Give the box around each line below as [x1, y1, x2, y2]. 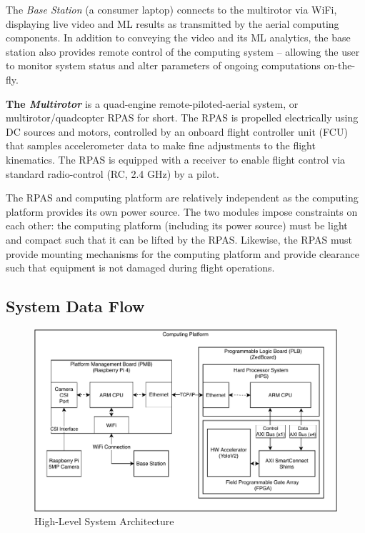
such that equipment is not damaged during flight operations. [6, 260, 275, 275]
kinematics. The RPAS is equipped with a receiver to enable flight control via [6, 151, 346, 166]
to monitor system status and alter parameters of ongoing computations [6, 58, 321, 73]
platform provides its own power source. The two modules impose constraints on [6, 204, 358, 219]
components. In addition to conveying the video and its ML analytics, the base [6, 30, 351, 45]
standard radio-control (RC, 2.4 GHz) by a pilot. [6, 166, 219, 181]
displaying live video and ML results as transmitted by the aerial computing [6, 16, 339, 31]
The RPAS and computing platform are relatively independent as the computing [6, 190, 359, 205]
